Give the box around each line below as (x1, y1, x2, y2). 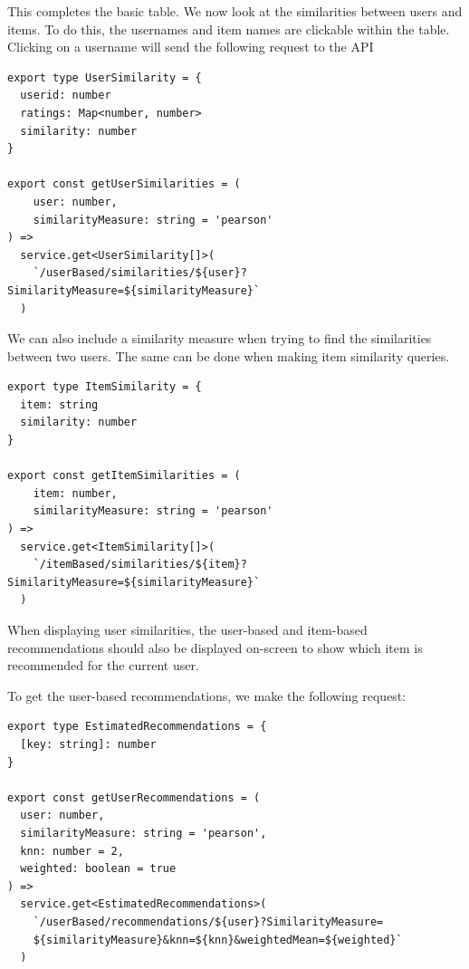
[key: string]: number (20, 737, 157, 751)
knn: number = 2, (20, 844, 124, 858)
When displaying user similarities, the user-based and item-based (7, 620, 368, 638)
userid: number (20, 89, 111, 102)
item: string (20, 398, 99, 411)
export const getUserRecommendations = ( (7, 791, 261, 804)
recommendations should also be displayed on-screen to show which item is (7, 638, 423, 657)
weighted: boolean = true (20, 862, 177, 876)
